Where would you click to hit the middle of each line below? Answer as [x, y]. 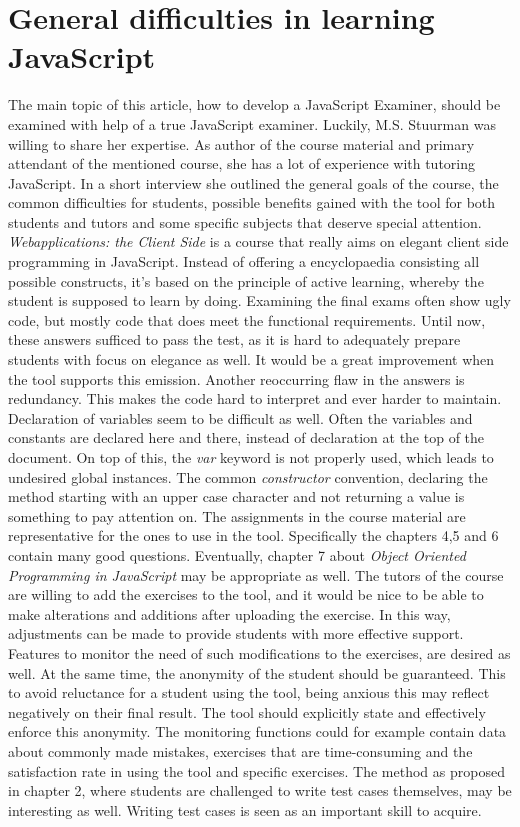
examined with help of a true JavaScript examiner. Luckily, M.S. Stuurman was [252, 123]
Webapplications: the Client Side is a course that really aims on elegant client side [258, 241]
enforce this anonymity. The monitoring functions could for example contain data [257, 731]
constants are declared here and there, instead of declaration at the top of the [246, 437]
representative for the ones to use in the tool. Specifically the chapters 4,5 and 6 [253, 535]
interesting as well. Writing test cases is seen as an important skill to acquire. [245, 809]
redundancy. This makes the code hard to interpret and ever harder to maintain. [255, 398]
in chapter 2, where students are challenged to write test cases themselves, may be [260, 790]
